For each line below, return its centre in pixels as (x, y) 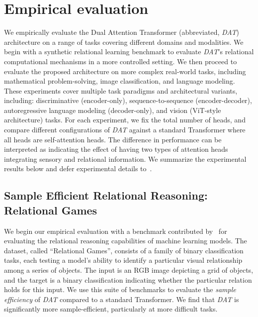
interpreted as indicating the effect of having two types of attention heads (116, 149)
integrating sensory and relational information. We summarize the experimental (125, 158)
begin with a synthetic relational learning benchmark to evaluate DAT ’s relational (129, 52)
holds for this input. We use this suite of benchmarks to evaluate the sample (120, 289)
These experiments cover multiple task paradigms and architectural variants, (121, 90)
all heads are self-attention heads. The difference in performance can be (113, 139)
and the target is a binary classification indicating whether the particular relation (128, 279)
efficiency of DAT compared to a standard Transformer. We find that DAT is (122, 299)
